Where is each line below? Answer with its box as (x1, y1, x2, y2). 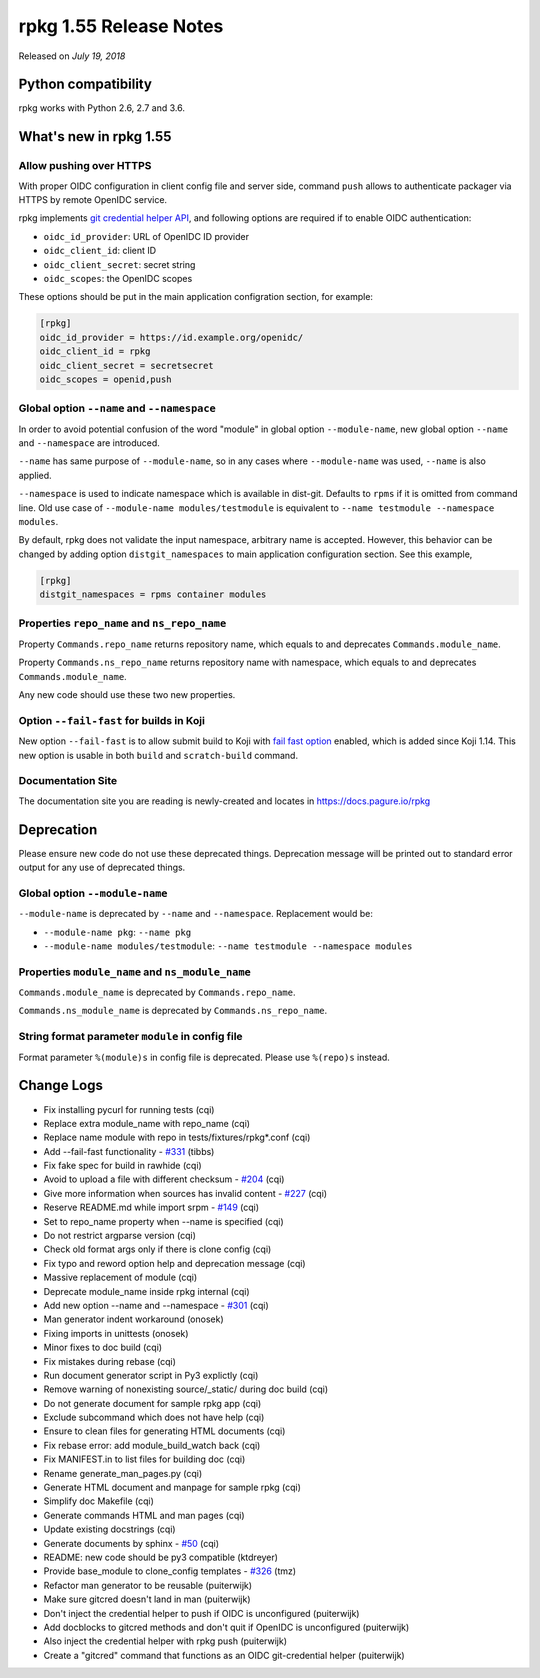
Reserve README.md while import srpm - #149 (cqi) (43, 1201, 260, 1214)
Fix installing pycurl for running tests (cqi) (43, 1103, 215, 1115)
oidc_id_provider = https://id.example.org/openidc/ (39, 331, 304, 343)
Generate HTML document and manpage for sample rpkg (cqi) (43, 1481, 302, 1494)
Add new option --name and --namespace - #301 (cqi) (43, 1299, 269, 1311)
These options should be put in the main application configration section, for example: (18, 291, 374, 303)
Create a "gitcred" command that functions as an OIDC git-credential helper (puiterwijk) (43, 1649, 405, 1661)
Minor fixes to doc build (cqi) (43, 1341, 163, 1354)
